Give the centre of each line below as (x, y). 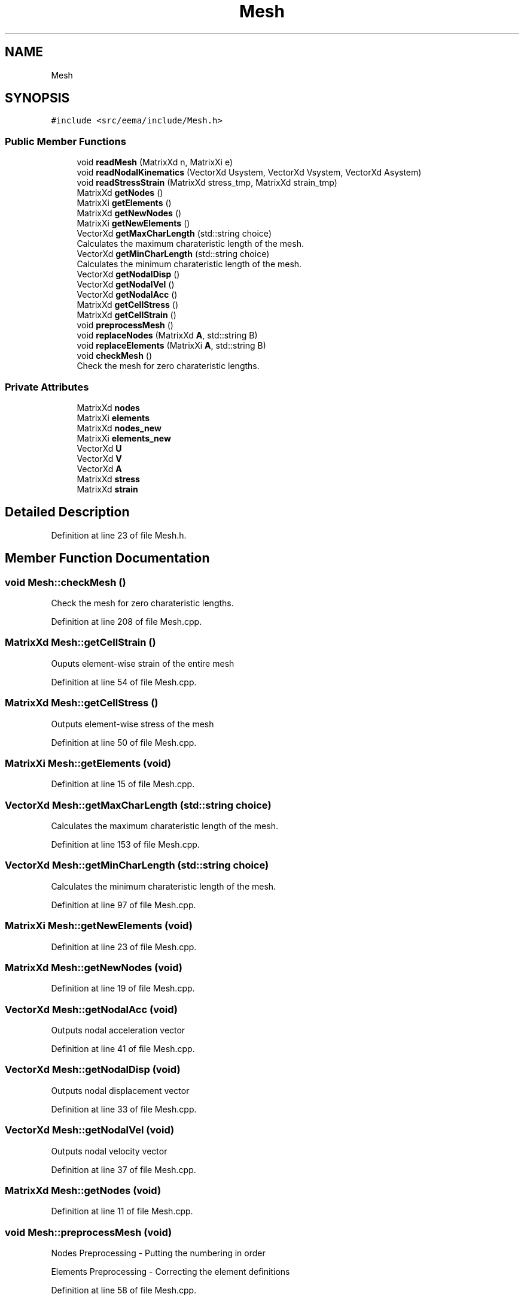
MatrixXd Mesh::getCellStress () (82, 703)
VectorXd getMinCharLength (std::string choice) (173, 254)
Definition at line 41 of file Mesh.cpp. (123, 1049)
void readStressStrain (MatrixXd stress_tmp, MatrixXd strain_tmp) (207, 183)
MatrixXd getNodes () (120, 193)
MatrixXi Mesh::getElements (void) (88, 763)
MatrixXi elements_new (124, 438)
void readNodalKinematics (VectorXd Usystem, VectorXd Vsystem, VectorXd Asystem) (249, 173)
